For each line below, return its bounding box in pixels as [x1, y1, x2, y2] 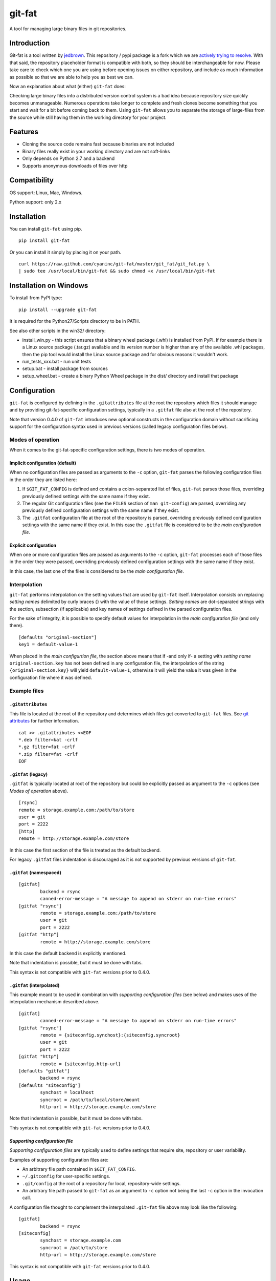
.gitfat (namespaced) [9, 870, 61, 876]
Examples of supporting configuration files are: [9, 1156, 108, 1163]
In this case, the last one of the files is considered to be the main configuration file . [9, 568, 184, 574]
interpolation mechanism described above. [9, 999, 100, 1005]
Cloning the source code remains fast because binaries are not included [22, 141, 174, 147]
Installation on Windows [9, 281, 88, 290]
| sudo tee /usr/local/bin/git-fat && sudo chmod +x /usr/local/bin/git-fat [18, 268, 216, 274]
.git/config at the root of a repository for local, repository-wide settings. [22, 1180, 181, 1186]
